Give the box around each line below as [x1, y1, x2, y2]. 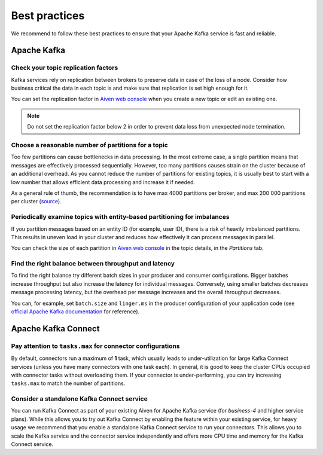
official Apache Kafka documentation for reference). [11, 308, 140, 315]
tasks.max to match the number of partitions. [11, 380, 126, 387]
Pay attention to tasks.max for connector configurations [11, 341, 180, 350]
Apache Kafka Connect [11, 323, 100, 334]
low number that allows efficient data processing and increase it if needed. [11, 178, 196, 185]
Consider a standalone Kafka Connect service [11, 395, 148, 403]
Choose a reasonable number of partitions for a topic [11, 141, 169, 149]
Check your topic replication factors [11, 63, 118, 72]
